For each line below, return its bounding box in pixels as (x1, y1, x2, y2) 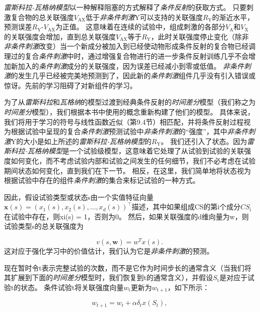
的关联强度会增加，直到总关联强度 (4, 31, 116, 41)
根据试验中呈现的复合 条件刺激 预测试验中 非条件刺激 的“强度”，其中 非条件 (10, 126, 249, 137)
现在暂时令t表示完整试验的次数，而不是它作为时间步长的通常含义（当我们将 (4, 262, 252, 273)
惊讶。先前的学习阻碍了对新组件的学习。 (4, 80, 137, 90)
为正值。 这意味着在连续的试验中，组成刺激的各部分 (55, 21, 226, 32)
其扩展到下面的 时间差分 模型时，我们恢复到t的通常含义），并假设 (4, 272, 213, 283)
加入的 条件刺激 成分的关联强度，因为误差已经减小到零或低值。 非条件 (17, 60, 244, 71)
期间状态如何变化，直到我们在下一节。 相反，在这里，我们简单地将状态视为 (4, 165, 251, 175)
